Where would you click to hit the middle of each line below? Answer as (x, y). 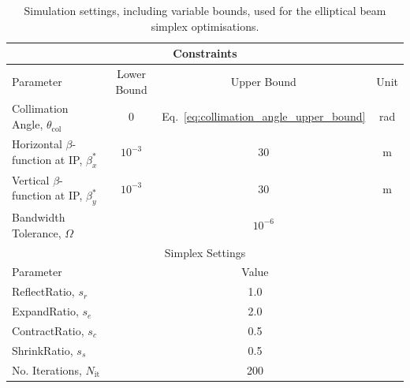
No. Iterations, (47, 369)
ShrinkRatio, (43, 350)
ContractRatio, (48, 330)
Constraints (205, 53)
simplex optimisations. (205, 26)
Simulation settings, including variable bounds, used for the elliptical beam (205, 10)
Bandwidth (39, 217)
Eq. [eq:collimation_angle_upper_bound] (264, 116)
